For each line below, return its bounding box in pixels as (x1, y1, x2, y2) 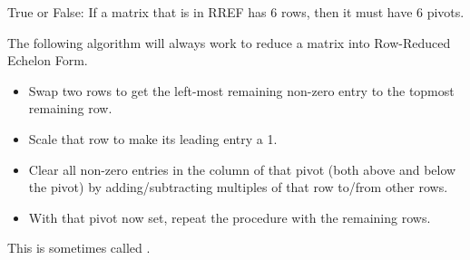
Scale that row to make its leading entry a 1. (28, 129, 278, 148)
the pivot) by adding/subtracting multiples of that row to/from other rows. (28, 178, 448, 197)
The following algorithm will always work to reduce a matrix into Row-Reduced (7, 33, 451, 52)
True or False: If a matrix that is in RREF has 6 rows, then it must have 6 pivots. (7, 3, 465, 21)
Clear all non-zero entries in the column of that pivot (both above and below (28, 159, 456, 178)
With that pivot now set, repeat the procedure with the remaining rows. (28, 207, 431, 226)
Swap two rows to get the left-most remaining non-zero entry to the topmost (28, 81, 455, 100)
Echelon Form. (7, 51, 88, 70)
